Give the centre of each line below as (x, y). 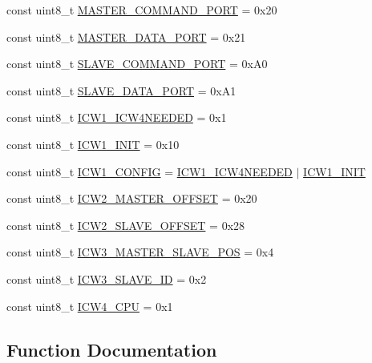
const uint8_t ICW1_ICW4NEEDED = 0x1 (117, 117)
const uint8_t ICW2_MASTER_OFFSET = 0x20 (132, 198)
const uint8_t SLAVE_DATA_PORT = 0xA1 (121, 90)
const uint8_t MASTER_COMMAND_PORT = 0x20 (142, 10)
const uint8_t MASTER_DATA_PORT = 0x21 (126, 36)
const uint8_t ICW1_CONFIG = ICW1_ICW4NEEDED (150, 171)
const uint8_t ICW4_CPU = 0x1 (90, 306)
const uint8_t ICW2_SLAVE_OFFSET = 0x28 (126, 225)
